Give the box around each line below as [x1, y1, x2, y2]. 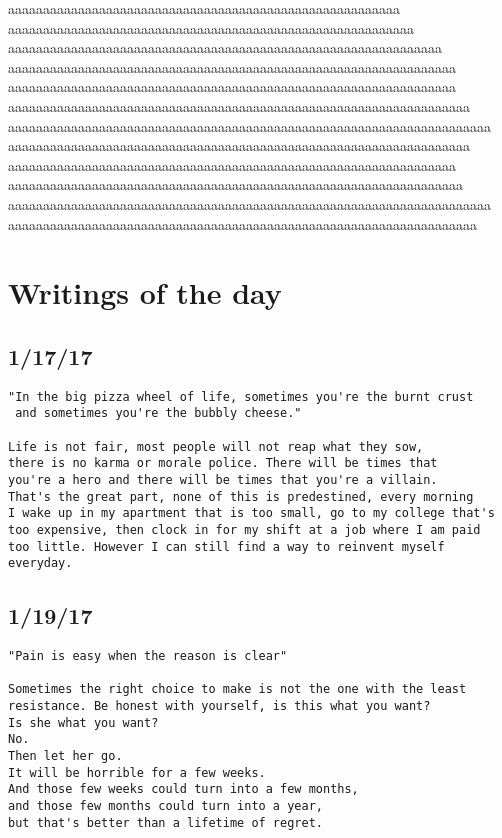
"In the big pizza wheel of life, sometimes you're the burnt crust [8, 389, 474, 404]
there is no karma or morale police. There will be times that [8, 456, 438, 471]
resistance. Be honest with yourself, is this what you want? [8, 699, 431, 714]
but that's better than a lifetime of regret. [8, 815, 323, 830]
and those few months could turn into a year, [8, 799, 323, 814]
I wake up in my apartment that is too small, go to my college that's [8, 506, 495, 521]
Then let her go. [8, 749, 123, 764]
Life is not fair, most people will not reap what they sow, [8, 439, 424, 454]
